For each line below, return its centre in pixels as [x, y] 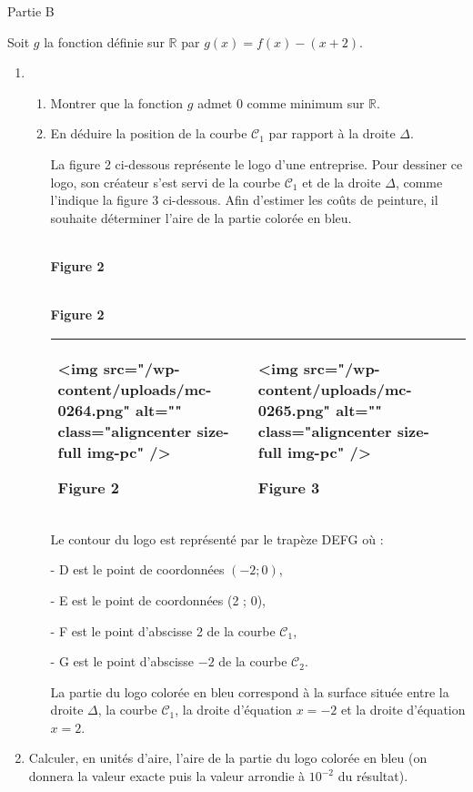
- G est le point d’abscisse [122, 661]
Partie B [31, 11]
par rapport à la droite [332, 133]
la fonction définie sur [104, 41]
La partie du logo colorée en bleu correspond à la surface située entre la [250, 691]
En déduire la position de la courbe [149, 133]
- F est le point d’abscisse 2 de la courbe [163, 630]
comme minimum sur [306, 102]
